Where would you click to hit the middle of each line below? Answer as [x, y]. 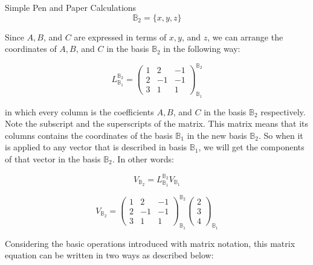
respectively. [283, 111]
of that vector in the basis [53, 159]
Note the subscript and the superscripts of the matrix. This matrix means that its [157, 123]
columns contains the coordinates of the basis [89, 135]
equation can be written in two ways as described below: [109, 255]
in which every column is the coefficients [79, 111]
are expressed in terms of [120, 37]
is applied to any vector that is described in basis [96, 147]
